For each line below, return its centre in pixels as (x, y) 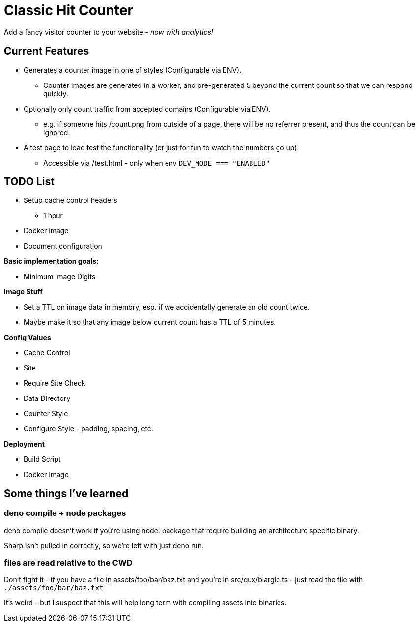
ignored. (57, 132)
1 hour (53, 216)
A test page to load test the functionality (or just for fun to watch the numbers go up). (161, 147)
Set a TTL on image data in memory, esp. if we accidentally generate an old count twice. (167, 307)
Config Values (28, 338)
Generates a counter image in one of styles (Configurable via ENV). (133, 70)
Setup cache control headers (70, 200)
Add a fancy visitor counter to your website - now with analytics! (109, 32)
